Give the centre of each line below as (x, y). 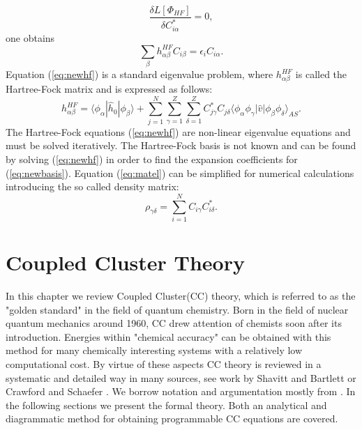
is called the (321, 74)
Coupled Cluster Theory (125, 262)
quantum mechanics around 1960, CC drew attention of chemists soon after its (174, 323)
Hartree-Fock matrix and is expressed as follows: (109, 89)
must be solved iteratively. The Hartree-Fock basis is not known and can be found (181, 145)
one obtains (30, 37)
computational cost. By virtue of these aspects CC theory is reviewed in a (164, 363)
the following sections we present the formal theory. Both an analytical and (166, 405)
